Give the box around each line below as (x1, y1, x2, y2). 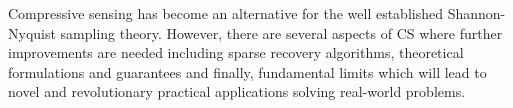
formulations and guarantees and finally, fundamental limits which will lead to (8, 61, 487, 82)
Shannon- (447, 3, 506, 23)
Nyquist (8, 22, 56, 43)
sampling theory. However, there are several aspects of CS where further (60, 22, 503, 43)
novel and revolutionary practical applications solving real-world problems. (8, 81, 466, 102)
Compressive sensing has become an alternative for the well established (8, 3, 443, 23)
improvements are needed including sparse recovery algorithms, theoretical (8, 42, 464, 63)
